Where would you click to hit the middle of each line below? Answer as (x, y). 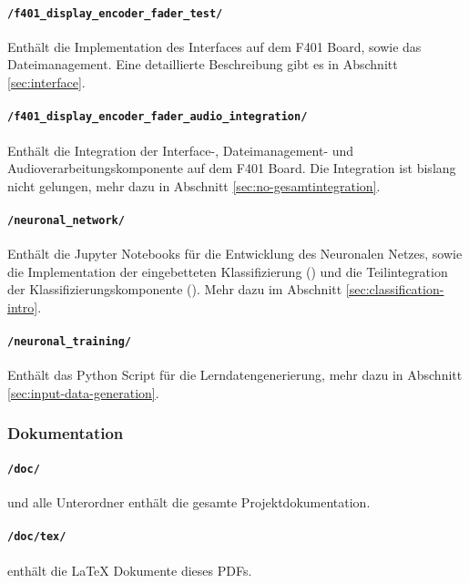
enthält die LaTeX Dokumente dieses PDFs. (130, 570)
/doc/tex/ (37, 537)
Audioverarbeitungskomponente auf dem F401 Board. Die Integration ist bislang (232, 168)
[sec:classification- (395, 289)
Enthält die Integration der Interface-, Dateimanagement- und (181, 150)
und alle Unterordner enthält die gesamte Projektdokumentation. (189, 502)
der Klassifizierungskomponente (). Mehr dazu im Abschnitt (175, 289)
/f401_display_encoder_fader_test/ (115, 13)
